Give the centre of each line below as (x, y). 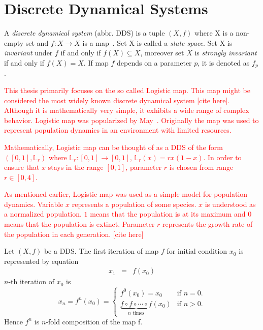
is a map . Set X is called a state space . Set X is (157, 42)
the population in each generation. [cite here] (74, 234)
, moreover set (162, 53)
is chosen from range (201, 167)
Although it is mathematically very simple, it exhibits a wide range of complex (127, 110)
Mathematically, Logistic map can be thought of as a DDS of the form (113, 147)
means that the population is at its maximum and (168, 214)
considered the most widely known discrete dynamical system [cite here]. (117, 100)
